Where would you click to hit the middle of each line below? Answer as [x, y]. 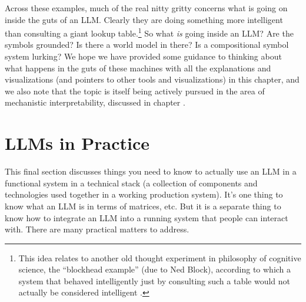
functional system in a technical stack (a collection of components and [131, 183]
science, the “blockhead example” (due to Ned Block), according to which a [155, 269]
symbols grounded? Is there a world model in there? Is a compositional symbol [147, 45]
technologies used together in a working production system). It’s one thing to [144, 194]
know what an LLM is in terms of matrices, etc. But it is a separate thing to [143, 206]
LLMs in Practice [77, 143]
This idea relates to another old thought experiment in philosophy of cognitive [160, 257]
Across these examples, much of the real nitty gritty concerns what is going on [146, 8]
